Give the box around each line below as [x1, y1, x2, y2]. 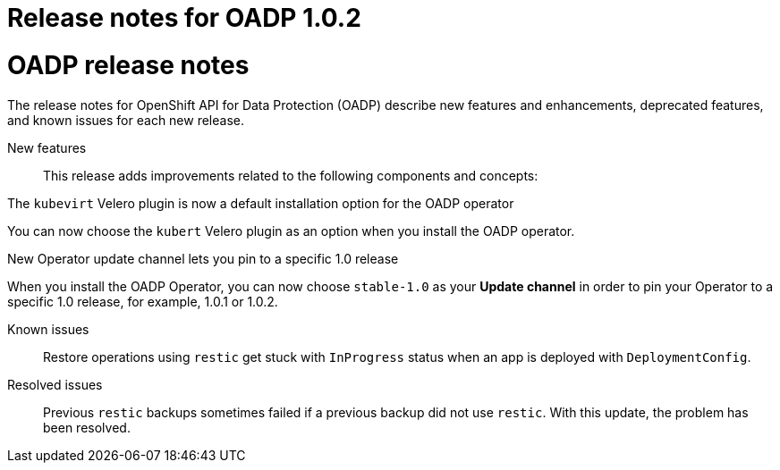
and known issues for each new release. [7, 112, 245, 128]
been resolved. [43, 419, 131, 435]
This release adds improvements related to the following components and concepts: [43, 167, 538, 183]
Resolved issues [7, 376, 103, 392]
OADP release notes [7, 49, 250, 80]
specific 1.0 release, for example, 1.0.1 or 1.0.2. [7, 293, 278, 309]
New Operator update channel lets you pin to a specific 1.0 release [7, 250, 399, 266]
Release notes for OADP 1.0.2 [7, 3, 361, 33]
